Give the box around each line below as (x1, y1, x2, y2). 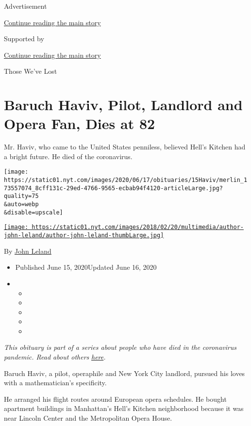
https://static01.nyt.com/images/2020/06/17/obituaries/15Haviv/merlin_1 (4, 177, 248, 184)
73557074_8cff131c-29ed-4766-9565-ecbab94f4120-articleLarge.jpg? (4, 184, 223, 192)
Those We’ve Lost (4, 66, 57, 76)
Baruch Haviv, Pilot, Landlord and (4, 95, 243, 115)
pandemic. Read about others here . (4, 352, 106, 362)
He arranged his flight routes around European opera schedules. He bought (4, 393, 227, 404)
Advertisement (4, 1, 47, 11)
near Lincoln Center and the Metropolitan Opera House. (4, 413, 172, 423)
